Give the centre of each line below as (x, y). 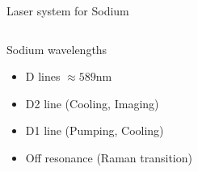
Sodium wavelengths (57, 49)
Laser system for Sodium (68, 10)
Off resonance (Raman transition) (109, 157)
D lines (43, 76)
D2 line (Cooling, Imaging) (92, 103)
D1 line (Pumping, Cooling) (95, 130)
